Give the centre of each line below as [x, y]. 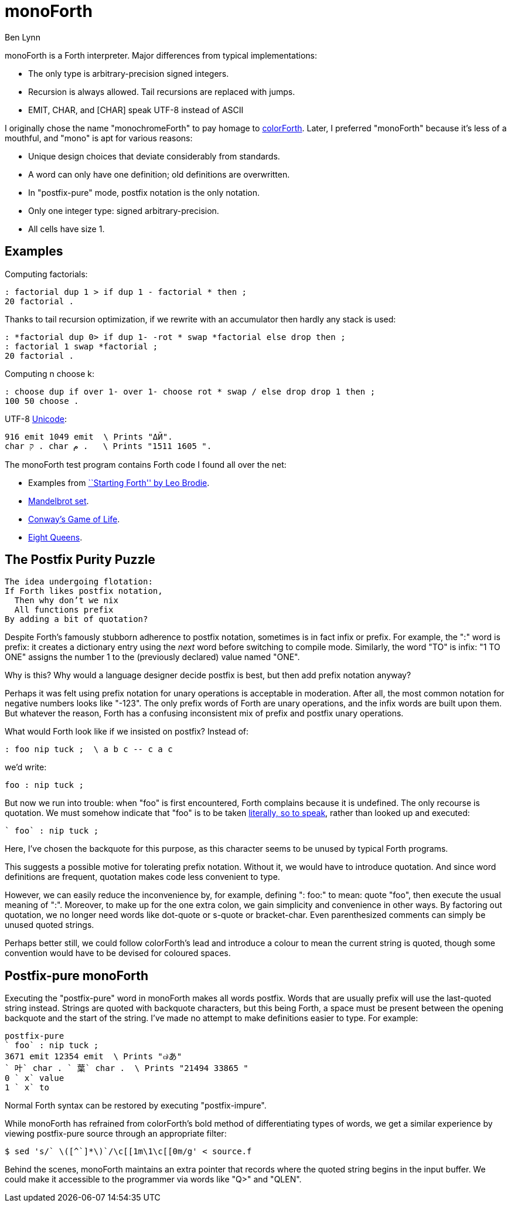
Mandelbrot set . [59, 501]
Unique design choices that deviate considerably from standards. [154, 156]
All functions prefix [64, 610]
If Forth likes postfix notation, [84, 591]
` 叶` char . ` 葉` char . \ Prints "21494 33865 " [127, 1068]
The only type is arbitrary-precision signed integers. [129, 73]
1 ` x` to [27, 1088]
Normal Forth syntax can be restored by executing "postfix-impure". [136, 1106]
